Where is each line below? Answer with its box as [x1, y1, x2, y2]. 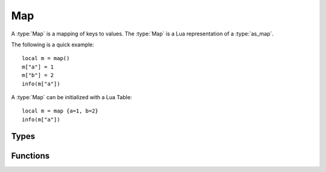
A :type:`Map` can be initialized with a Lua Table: [11, 93, 132, 100]
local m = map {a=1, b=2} [22, 108, 99, 114]
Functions [11, 150, 50, 161]
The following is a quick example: [11, 41, 95, 48]
